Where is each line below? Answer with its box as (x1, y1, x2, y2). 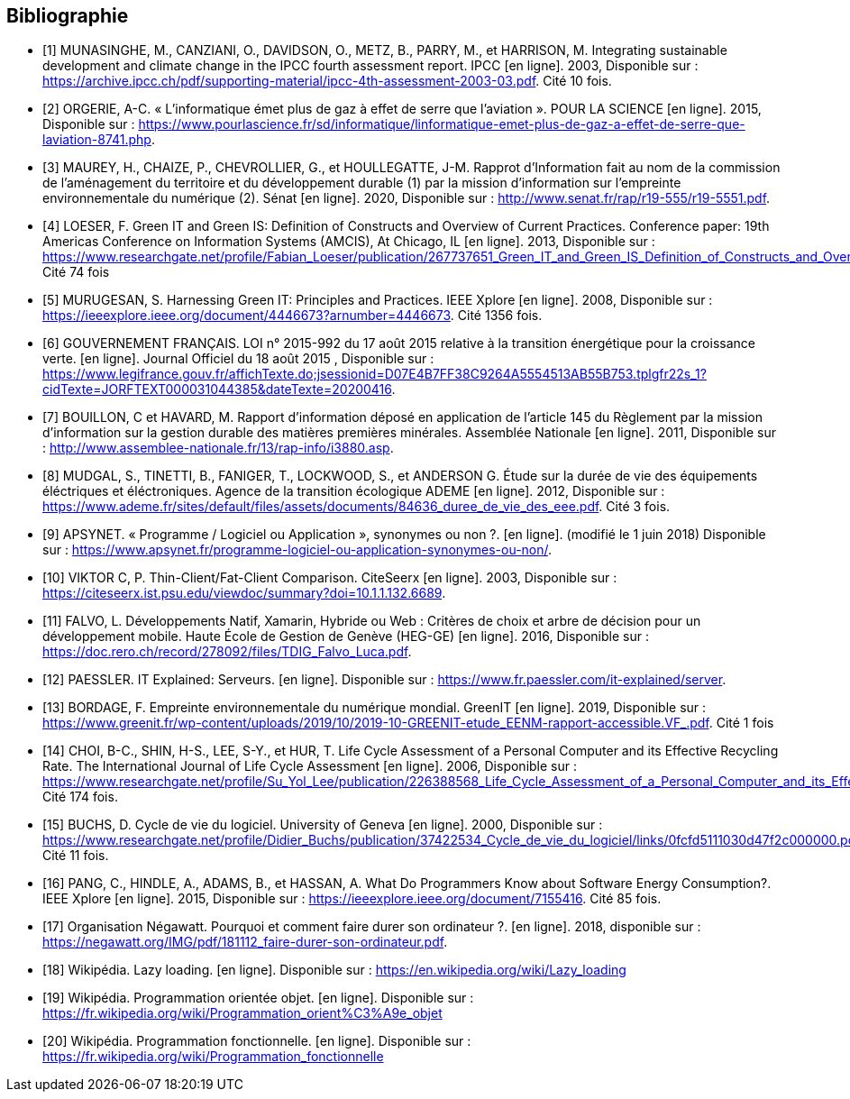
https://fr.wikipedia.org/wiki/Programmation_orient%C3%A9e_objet (42, 1005, 443, 1021)
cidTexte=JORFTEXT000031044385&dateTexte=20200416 (42, 381, 392, 398)
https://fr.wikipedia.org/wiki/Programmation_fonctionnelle (42, 1049, 384, 1065)
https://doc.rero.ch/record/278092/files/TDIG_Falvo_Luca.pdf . (42, 644, 412, 660)
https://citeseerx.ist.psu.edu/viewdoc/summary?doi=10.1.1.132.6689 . (42, 585, 446, 601)
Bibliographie (6, 5, 129, 27)
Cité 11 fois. (42, 847, 109, 864)
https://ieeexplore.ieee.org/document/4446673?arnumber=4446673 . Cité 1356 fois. (42, 307, 543, 324)
